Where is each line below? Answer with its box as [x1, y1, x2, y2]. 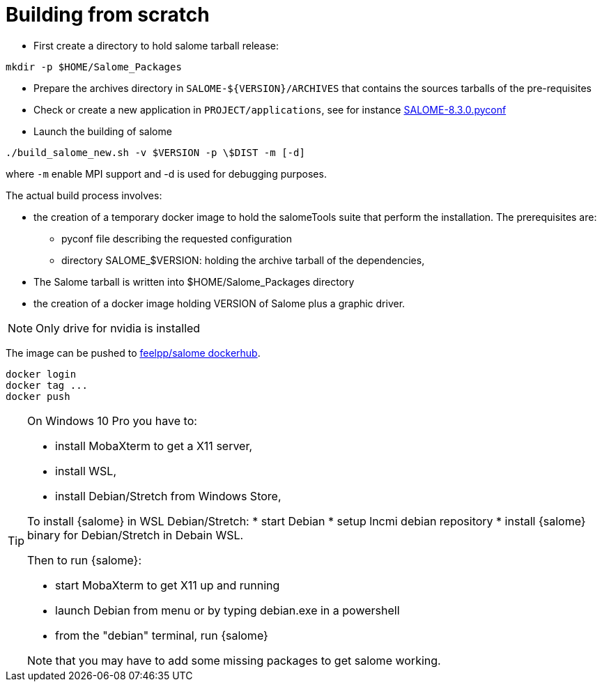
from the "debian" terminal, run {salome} [55, 628, 268, 642]
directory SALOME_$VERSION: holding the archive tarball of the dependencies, [61, 254, 425, 266]
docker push [6, 390, 70, 402]
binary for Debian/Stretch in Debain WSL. [27, 527, 244, 542]
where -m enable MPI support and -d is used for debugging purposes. [6, 167, 327, 180]
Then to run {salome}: [27, 553, 141, 567]
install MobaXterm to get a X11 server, [55, 438, 253, 453]
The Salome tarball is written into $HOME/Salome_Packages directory [33, 275, 355, 288]
